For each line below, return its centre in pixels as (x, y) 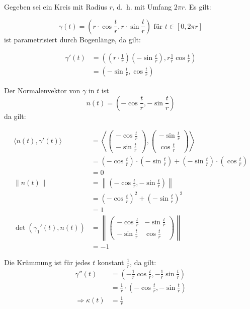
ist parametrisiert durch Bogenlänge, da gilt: (72, 39)
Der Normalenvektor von (42, 90)
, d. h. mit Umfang (142, 7)
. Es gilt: (198, 7)
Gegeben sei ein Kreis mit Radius (56, 7)
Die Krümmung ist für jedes (47, 262)
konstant (111, 262)
